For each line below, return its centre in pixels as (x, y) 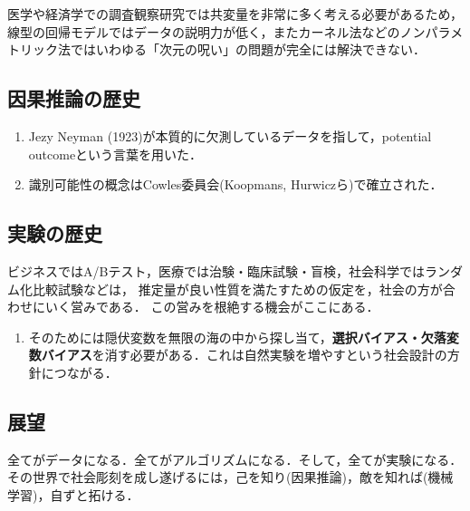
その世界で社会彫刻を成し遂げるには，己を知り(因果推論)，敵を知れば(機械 (230, 477)
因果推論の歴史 (74, 98)
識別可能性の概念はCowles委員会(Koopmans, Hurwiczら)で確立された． (235, 184)
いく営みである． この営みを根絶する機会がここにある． (212, 307)
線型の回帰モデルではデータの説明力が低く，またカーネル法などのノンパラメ (235, 31)
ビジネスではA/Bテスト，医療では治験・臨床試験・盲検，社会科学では (216, 270)
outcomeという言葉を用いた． (115, 154)
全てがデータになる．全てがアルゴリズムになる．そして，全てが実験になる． (235, 459)
